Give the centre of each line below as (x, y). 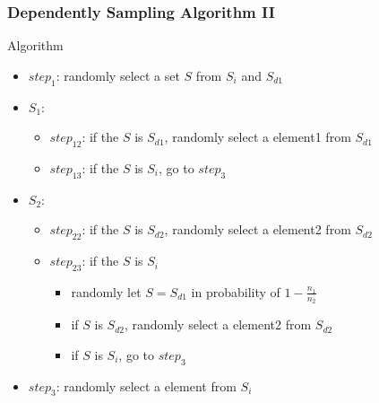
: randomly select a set (118, 75)
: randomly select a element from (146, 385)
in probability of (236, 291)
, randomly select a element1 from (258, 137)
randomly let (106, 291)
